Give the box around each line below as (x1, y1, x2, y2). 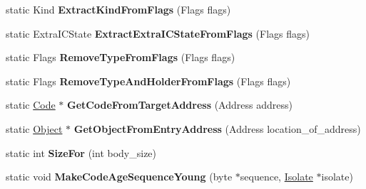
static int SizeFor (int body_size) (6, 145, 157, 160)
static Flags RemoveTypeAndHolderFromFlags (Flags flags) (6, 73, 291, 88)
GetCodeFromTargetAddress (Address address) (67, 97, 293, 112)
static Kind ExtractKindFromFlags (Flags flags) (6, 2, 231, 16)
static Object (6, 121, 63, 136)
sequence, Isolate (240, 169, 313, 184)
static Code (6, 97, 56, 112)
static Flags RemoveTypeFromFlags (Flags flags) (6, 50, 235, 65)
